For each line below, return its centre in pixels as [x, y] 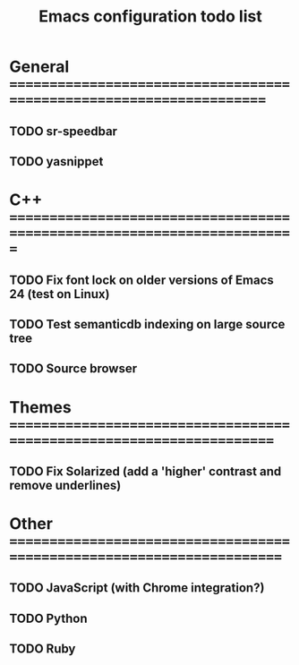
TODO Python [48, 618]
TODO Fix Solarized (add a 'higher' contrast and [145, 471]
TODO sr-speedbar [64, 131]
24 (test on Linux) [60, 294]
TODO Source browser [73, 369]
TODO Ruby [43, 649]
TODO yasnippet [56, 162]
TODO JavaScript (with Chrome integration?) [137, 588]
